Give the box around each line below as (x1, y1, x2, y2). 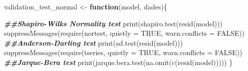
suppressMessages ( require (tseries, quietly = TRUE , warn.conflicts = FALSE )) (4, 47, 243, 58)
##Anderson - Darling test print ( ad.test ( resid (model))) (4, 37, 183, 48)
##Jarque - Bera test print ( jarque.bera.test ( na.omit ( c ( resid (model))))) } (4, 57, 233, 67)
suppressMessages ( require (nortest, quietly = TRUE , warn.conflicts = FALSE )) (4, 28, 245, 38)
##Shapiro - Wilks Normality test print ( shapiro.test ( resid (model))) (4, 18, 223, 28)
